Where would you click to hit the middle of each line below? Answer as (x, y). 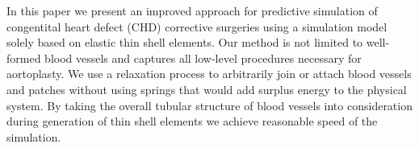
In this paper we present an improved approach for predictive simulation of (192, 10)
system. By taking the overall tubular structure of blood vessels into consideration (209, 105)
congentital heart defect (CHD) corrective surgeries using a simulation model (197, 26)
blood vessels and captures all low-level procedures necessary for (203, 58)
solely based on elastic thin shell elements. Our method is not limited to (185, 42)
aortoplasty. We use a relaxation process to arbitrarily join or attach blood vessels (209, 74)
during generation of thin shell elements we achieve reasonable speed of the (192, 121)
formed (24, 58)
